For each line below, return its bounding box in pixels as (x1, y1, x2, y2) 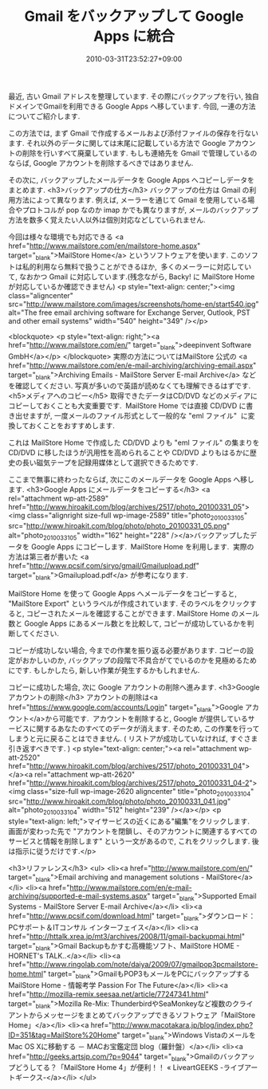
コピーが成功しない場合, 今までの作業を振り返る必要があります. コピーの (8, 645, 247, 655)
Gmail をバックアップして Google (24, 7, 244, 26)
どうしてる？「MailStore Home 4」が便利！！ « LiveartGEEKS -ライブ (14, 1063, 245, 1072)
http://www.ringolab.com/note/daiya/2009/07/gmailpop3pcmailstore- (29, 960, 258, 969)
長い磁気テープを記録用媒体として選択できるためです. (22, 458, 199, 467)
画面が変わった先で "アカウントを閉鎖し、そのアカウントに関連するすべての (8, 827, 258, 836)
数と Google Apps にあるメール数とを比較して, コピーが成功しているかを (8, 619, 247, 628)
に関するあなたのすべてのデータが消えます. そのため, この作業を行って (29, 723, 260, 733)
